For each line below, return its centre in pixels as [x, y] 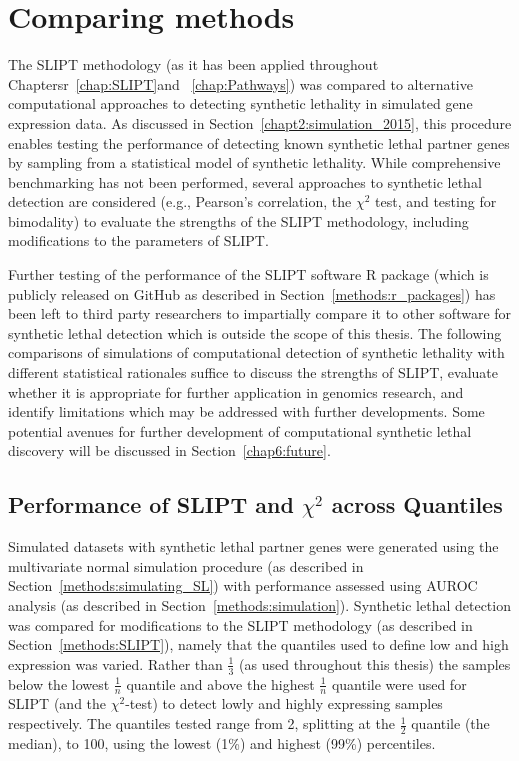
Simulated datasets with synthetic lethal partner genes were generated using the [253, 546]
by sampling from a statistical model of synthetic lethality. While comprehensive [254, 162]
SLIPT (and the [57, 703]
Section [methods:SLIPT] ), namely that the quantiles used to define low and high [258, 644]
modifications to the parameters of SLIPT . [138, 240]
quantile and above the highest [220, 683]
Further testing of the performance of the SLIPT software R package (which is [248, 274]
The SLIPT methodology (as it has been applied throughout [193, 64]
